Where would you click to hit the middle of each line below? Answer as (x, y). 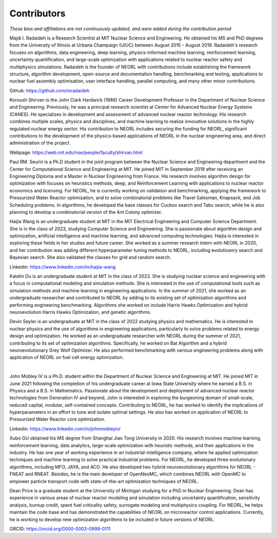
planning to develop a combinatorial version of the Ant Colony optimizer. (86, 212)
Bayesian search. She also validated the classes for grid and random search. (90, 257)
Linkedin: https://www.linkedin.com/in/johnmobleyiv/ (65, 429)
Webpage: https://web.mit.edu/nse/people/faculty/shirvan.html (76, 152)
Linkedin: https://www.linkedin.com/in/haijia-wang (63, 267)
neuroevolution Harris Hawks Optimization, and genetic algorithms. (80, 312)
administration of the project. (40, 143)
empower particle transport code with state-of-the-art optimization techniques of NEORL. (104, 481)
